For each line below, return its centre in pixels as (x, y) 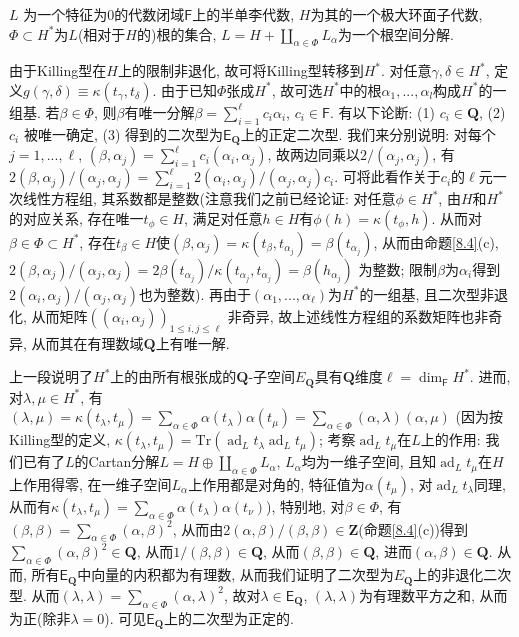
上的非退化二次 (462, 574)
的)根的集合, (176, 33)
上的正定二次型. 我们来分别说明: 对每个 (368, 133)
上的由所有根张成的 (173, 376)
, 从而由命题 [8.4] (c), (436, 241)
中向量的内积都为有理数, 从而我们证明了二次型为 (235, 574)
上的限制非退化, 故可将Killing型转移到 (240, 70)
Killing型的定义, (60, 439)
